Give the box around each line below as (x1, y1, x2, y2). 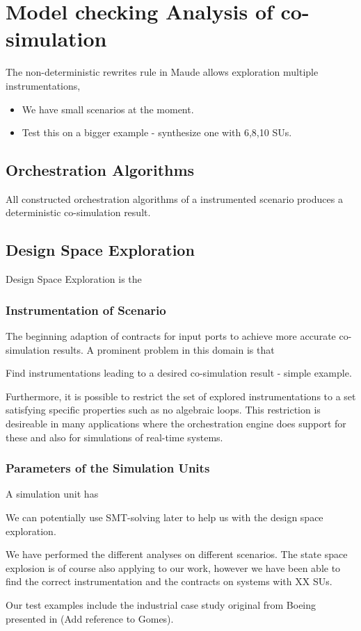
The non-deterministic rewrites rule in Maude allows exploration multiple (6, 65, 319, 79)
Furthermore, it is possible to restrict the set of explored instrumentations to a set (6, 388, 356, 403)
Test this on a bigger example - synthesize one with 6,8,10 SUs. (22, 125, 292, 140)
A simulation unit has (6, 486, 99, 501)
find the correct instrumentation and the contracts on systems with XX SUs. (6, 574, 332, 589)
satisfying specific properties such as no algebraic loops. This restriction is (6, 402, 321, 417)
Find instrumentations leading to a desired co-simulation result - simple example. (6, 366, 352, 380)
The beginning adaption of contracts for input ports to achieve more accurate (6, 329, 336, 343)
